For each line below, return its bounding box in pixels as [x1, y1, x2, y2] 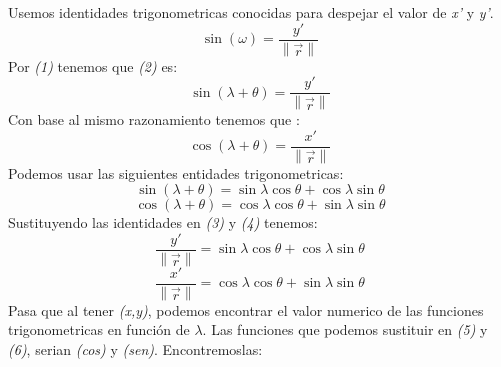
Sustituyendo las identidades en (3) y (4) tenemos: [8, 212, 318, 233]
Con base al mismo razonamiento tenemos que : [8, 109, 300, 129]
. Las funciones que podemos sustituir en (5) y [202, 319, 488, 340]
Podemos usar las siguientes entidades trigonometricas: [8, 162, 344, 183]
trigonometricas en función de [8, 319, 190, 340]
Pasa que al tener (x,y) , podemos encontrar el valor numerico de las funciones [8, 299, 484, 320]
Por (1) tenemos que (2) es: [8, 55, 178, 76]
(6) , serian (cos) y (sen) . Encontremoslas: [8, 338, 263, 359]
